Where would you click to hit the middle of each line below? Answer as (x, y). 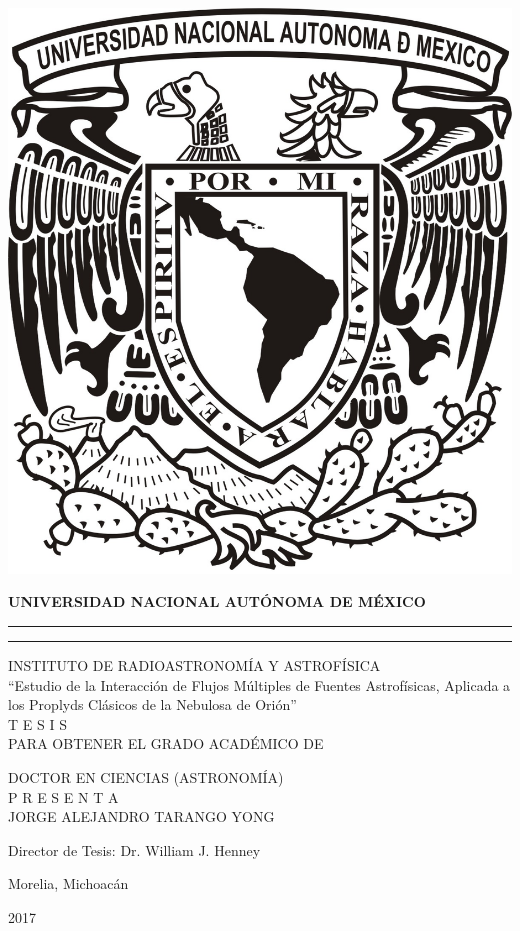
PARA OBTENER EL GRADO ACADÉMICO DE (166, 743)
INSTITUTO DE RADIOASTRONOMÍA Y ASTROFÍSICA (194, 665)
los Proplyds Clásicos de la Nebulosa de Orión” (152, 704)
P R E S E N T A (63, 796)
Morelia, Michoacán (68, 883)
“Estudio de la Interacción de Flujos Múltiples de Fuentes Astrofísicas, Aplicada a (259, 684)
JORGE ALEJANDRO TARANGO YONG (141, 816)
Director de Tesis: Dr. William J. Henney (134, 849)
